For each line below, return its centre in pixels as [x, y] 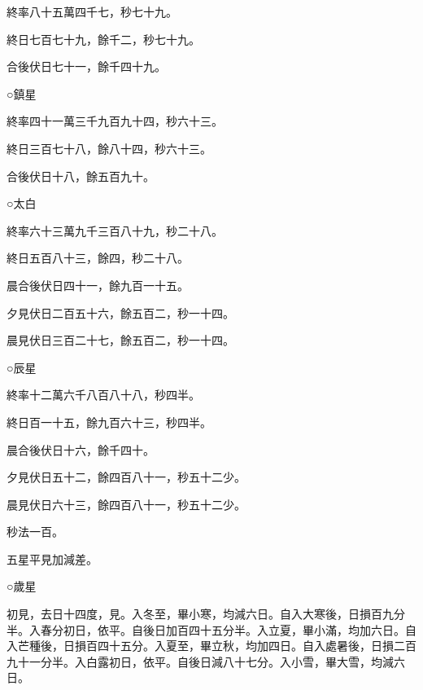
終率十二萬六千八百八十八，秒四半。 [103, 395]
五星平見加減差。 [52, 558]
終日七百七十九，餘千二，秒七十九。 [103, 39]
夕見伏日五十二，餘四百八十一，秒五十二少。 [126, 477]
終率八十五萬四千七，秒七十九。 [92, 11]
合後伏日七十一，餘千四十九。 [86, 66]
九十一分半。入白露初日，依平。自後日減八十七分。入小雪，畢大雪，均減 [200, 661]
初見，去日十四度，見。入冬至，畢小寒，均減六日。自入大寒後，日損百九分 [206, 614]
